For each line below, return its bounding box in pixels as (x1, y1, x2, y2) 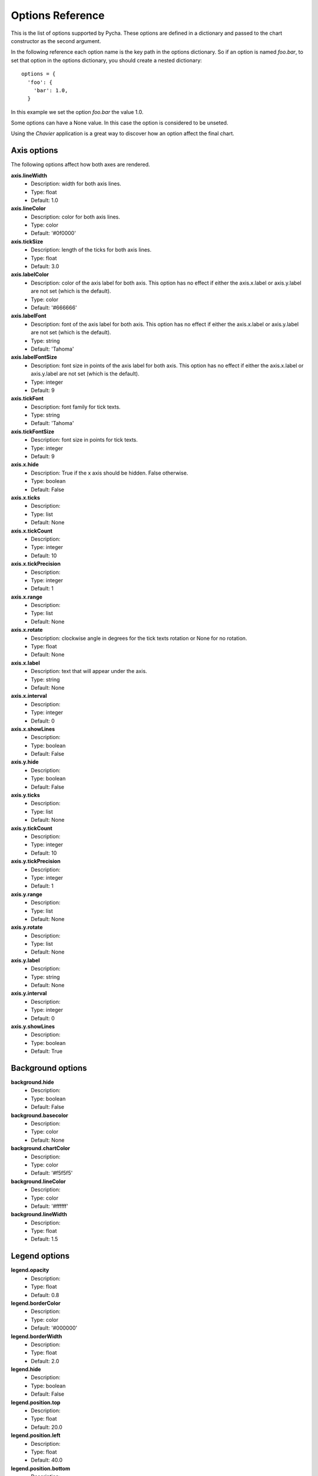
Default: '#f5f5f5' (31, 1170, 73, 1177)
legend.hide (11, 1366, 41, 1373)
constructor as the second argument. (11, 37, 101, 44)
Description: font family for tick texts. (31, 403, 121, 410)
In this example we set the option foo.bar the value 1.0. (11, 108, 144, 115)
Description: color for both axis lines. (31, 213, 121, 220)
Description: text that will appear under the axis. (31, 668, 147, 675)
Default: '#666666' (31, 304, 77, 311)
